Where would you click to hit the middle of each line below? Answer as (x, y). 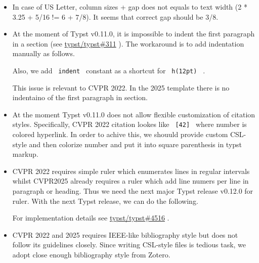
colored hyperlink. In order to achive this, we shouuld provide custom (120, 134)
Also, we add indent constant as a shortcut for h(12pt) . (109, 70)
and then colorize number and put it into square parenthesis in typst (136, 144)
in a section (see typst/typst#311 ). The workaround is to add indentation (128, 43)
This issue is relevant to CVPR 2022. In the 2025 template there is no (121, 87)
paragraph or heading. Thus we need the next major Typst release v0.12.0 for (133, 191)
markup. (25, 154)
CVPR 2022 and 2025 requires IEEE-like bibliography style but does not (125, 234)
